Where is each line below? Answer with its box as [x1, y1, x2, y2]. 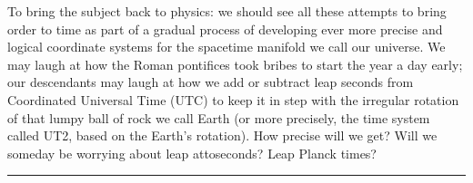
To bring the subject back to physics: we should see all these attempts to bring [7, 2, 447, 20]
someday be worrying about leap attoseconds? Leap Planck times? [7, 143, 377, 162]
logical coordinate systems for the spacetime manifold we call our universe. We [7, 37, 446, 56]
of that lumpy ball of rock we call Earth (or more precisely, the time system [7, 108, 430, 127]
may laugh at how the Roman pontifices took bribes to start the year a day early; [7, 54, 463, 73]
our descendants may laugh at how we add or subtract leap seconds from [7, 72, 414, 91]
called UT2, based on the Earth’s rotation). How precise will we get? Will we [7, 126, 438, 145]
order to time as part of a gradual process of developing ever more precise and [7, 19, 443, 38]
